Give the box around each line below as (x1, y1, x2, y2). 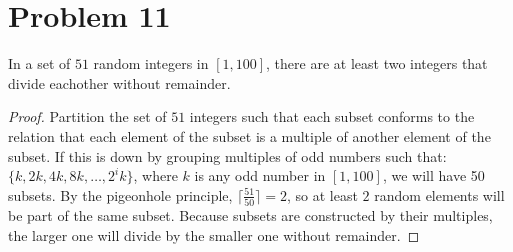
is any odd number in (194, 165, 326, 186)
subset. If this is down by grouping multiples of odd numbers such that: (8, 145, 447, 166)
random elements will (374, 184, 505, 205)
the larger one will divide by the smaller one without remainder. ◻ (8, 224, 420, 245)
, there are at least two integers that (266, 53, 488, 74)
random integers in (93, 53, 209, 74)
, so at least (287, 184, 358, 205)
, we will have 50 (382, 165, 485, 186)
